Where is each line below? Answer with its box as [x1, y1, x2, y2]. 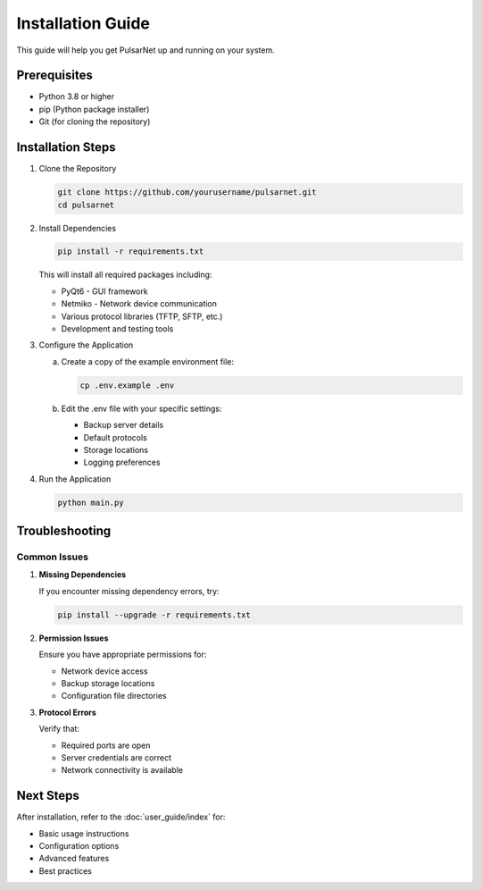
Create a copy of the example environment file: [61, 356, 234, 366]
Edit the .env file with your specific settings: [61, 403, 222, 414]
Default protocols [83, 432, 147, 442]
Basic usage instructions [38, 827, 129, 839]
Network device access [61, 666, 148, 676]
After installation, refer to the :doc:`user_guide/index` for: [16, 811, 226, 822]
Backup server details [83, 420, 164, 431]
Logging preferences [83, 457, 161, 468]
